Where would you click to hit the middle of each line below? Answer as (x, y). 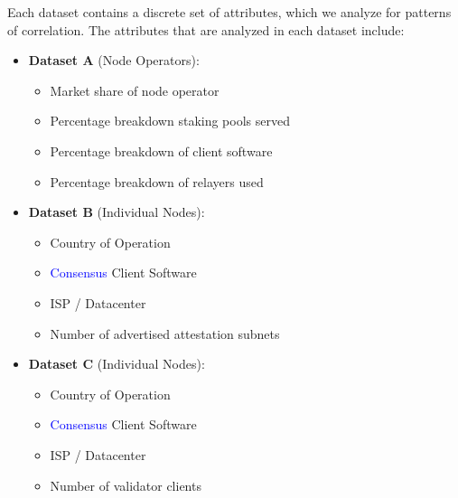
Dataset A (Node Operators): (114, 60)
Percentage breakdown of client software (161, 150)
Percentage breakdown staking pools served (170, 121)
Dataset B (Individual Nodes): (117, 212)
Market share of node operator (135, 90)
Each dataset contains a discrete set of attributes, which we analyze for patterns (229, 12)
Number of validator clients (126, 485)
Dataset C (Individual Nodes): (117, 364)
